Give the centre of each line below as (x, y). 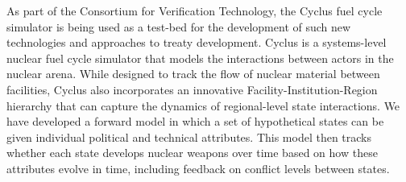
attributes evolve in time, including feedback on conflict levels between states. (198, 168)
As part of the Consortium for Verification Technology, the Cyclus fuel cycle (195, 10)
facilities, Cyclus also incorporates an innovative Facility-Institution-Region (192, 89)
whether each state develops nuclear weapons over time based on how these (192, 153)
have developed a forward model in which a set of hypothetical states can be (195, 121)
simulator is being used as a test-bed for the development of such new (179, 26)
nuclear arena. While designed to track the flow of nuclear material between (193, 74)
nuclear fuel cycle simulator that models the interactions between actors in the (200, 58)
